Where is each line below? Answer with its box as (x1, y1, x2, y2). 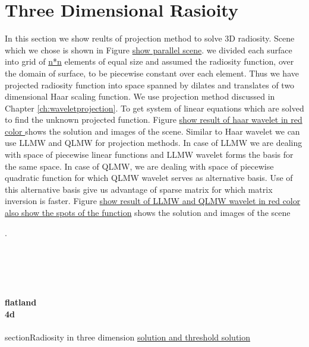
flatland (5, 296, 37, 308)
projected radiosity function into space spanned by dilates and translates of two (5, 78, 295, 91)
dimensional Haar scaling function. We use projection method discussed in (5, 90, 275, 103)
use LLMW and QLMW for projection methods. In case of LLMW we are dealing (5, 136, 302, 149)
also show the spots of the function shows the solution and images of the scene (5, 206, 291, 219)
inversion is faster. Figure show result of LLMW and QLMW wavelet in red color (5, 195, 301, 207)
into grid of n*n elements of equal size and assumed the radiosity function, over (5, 55, 294, 68)
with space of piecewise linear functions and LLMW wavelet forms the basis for (5, 148, 294, 161)
